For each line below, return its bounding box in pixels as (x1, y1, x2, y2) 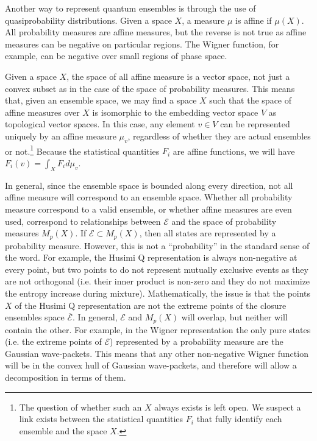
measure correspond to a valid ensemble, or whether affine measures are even (5, 202, 292, 215)
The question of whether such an (19, 400, 142, 413)
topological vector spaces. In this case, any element (5, 118, 195, 130)
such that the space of (209, 94, 292, 107)
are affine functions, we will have (173, 144, 295, 157)
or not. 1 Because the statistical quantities (5, 143, 160, 157)
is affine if (235, 13, 272, 26)
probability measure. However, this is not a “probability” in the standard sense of (5, 239, 310, 252)
